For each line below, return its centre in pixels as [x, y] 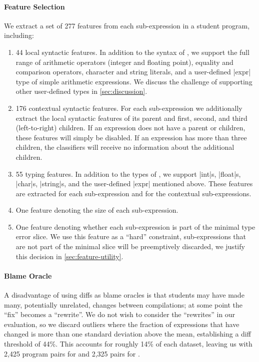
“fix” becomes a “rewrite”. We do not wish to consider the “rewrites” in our [120, 314]
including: [19, 35]
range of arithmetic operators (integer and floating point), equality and [124, 62]
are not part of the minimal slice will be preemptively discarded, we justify [130, 246]
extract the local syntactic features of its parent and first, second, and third [131, 118]
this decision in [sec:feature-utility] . [69, 256]
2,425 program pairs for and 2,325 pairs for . [72, 353]
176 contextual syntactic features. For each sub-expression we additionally [129, 108]
